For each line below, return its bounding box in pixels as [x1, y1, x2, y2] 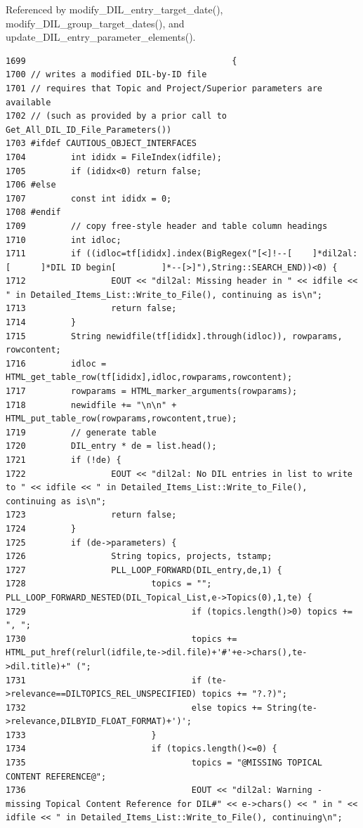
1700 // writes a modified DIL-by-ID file [6, 70, 207, 80]
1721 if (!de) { [6, 455, 121, 465]
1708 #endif [6, 207, 61, 218]
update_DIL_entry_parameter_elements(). [6, 29, 196, 44]
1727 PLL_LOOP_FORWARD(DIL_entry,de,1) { [6, 565, 282, 575]
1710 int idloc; [6, 235, 121, 245]
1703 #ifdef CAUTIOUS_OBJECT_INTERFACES [6, 138, 197, 149]
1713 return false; [6, 303, 177, 314]
